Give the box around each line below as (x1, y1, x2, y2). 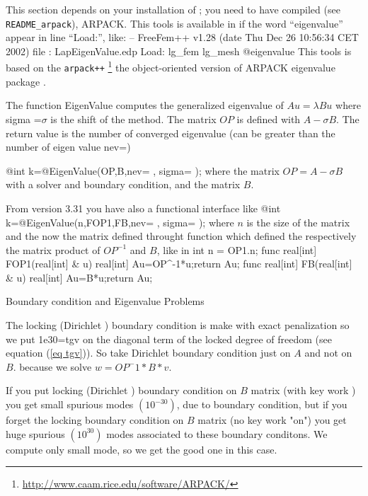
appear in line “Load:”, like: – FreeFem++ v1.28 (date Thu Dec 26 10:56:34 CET (6, 30, 359, 45)
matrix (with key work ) (251, 383, 356, 398)
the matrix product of (6, 242, 100, 257)
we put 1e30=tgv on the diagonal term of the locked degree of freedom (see (6, 331, 332, 346)
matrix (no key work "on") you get (197, 413, 347, 427)
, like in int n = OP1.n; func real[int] (156, 242, 317, 257)
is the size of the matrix (246, 214, 350, 229)
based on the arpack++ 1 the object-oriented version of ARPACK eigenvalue (6, 58, 335, 75)
